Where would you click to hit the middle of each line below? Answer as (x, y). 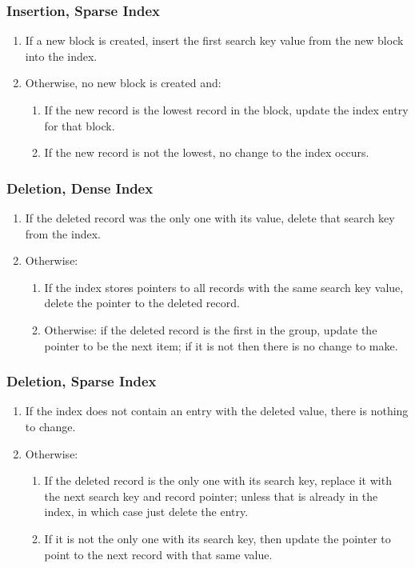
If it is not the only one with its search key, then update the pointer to (217, 538)
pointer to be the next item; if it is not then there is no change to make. (221, 345)
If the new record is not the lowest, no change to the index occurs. (207, 152)
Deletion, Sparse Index (82, 381)
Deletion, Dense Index (80, 188)
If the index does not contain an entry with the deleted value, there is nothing (217, 411)
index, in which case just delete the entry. (146, 512)
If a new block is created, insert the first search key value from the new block (214, 40)
